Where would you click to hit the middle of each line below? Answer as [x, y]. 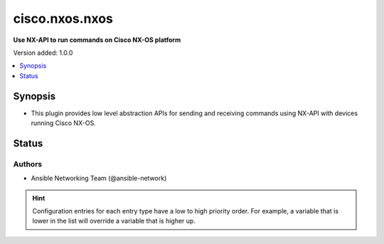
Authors [28, 164]
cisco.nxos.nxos [63, 18]
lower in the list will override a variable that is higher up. [114, 221]
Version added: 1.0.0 [43, 53]
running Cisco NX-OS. [63, 123]
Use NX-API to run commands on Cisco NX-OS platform [97, 40]
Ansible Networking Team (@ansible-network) [99, 179]
